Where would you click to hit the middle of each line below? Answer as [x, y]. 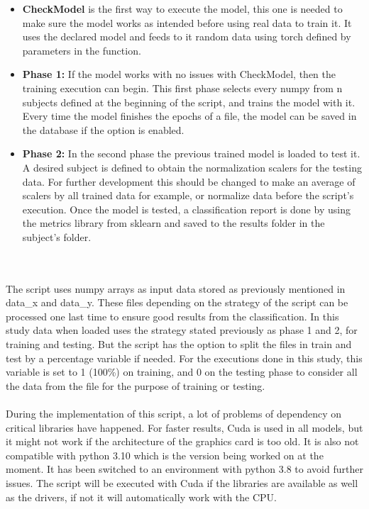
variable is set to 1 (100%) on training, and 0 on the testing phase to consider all [182, 372]
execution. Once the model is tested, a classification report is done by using [186, 209]
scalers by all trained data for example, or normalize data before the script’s [188, 195]
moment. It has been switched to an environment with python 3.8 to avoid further [184, 469]
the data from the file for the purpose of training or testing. [136, 385]
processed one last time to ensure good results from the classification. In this [172, 316]
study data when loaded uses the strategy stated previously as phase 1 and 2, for [182, 330]
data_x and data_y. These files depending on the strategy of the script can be [177, 302]
